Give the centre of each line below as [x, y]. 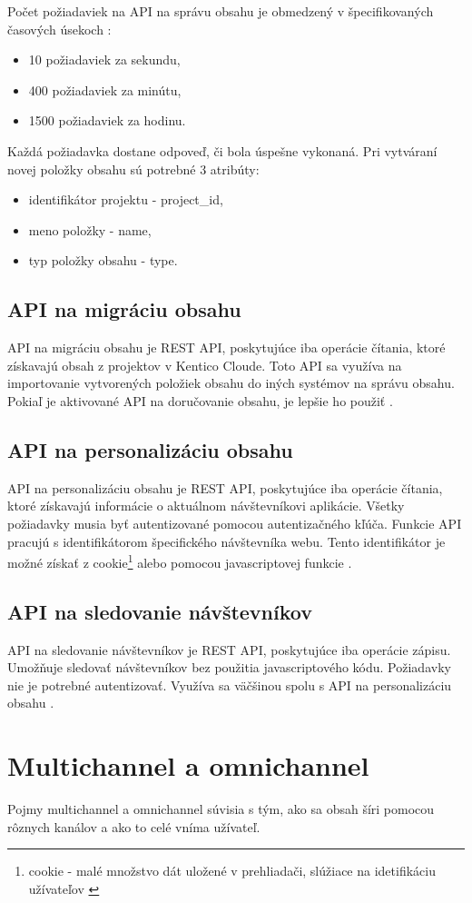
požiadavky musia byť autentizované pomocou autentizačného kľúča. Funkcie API [235, 523]
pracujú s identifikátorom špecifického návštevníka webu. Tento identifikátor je [226, 541]
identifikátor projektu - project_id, [126, 199]
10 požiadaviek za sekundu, [104, 60]
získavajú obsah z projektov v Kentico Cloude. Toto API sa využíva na [205, 365]
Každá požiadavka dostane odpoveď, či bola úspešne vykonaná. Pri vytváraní [222, 150]
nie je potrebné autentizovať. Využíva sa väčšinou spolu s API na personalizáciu [230, 685]
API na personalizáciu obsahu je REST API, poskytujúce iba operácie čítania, [225, 487]
